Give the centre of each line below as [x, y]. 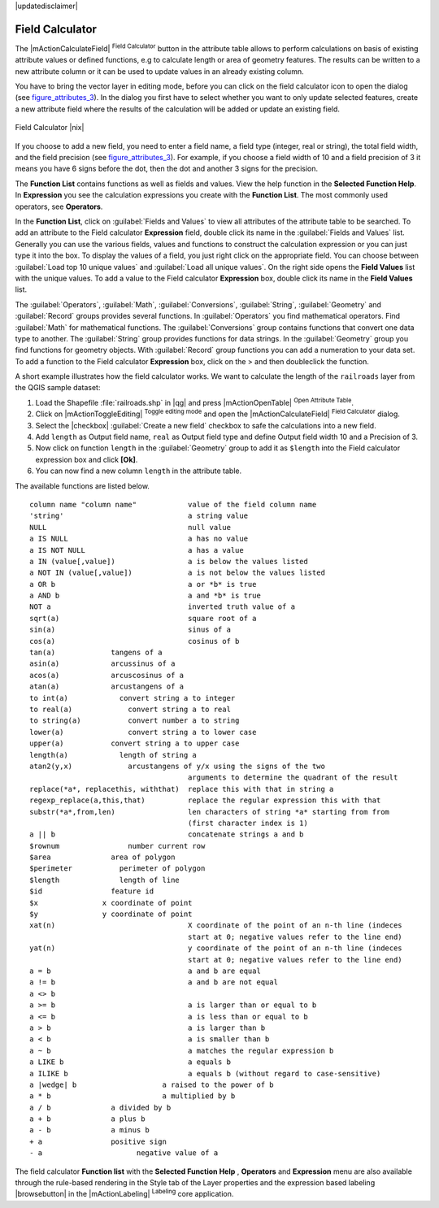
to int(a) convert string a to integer [133, 698]
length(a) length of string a [113, 755]
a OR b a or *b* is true [143, 584]
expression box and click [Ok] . [87, 459]
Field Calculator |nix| [50, 128]
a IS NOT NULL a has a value [137, 550]
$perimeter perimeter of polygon [117, 869]
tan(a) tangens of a [96, 653]
